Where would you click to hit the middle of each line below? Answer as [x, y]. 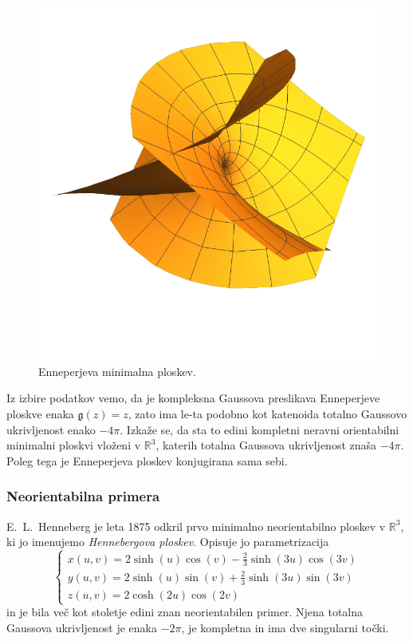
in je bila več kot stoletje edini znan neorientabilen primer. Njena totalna [185, 612]
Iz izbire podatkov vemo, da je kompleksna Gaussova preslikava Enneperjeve [193, 398]
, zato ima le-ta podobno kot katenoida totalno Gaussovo [267, 413]
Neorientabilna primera [83, 496]
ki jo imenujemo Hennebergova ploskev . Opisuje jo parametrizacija [168, 542]
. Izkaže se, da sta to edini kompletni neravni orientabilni [260, 429]
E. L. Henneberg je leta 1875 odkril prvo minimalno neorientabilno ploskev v [196, 526]
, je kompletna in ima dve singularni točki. [285, 627]
